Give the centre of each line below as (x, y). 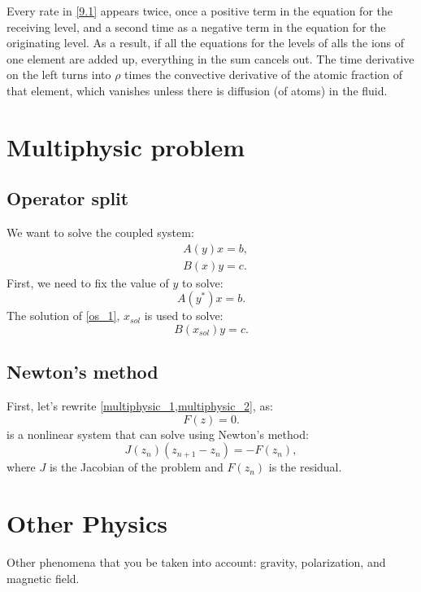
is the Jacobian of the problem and (136, 467)
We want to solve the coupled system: (100, 232)
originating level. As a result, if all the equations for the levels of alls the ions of (206, 43)
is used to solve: (184, 316)
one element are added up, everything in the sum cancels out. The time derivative (210, 58)
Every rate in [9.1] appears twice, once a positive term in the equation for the (200, 11)
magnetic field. (43, 578)
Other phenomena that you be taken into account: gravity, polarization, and (196, 562)
